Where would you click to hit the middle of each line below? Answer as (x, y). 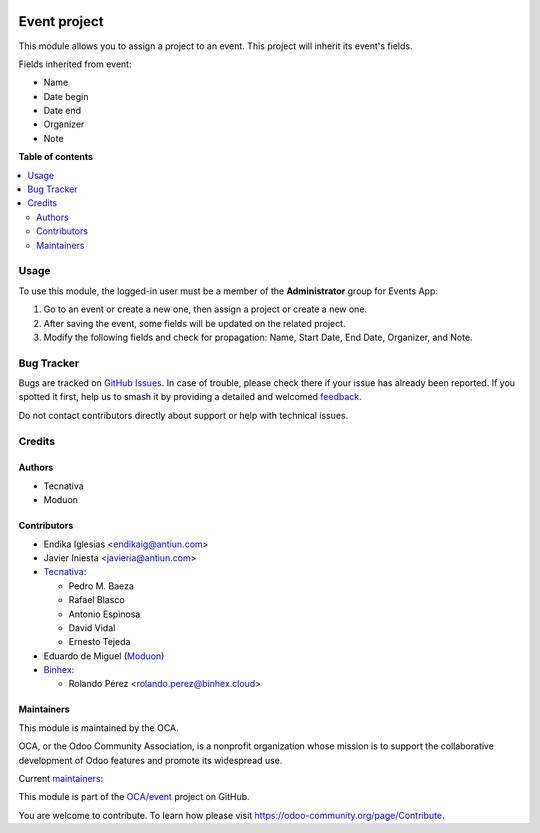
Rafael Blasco (96, 600)
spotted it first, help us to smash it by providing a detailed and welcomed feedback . (190, 397)
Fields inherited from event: (75, 64)
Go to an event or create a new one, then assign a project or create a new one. (205, 309)
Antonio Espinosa (104, 614)
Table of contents (56, 157)
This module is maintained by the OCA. (98, 727)
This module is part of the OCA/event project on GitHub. (134, 797)
